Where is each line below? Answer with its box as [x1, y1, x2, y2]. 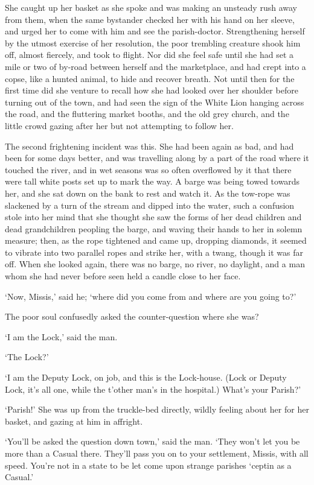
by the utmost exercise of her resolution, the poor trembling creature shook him [5, 36, 301, 49]
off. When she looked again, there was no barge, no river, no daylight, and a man [5, 258, 305, 270]
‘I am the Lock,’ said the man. [5, 330, 118, 343]
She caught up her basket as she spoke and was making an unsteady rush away [5, 1, 297, 13]
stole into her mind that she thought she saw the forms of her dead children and [5, 211, 302, 223]
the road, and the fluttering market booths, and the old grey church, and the [5, 107, 289, 120]
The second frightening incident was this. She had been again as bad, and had [5, 139, 294, 152]
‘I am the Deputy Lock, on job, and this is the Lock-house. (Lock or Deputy [5, 371, 287, 384]
